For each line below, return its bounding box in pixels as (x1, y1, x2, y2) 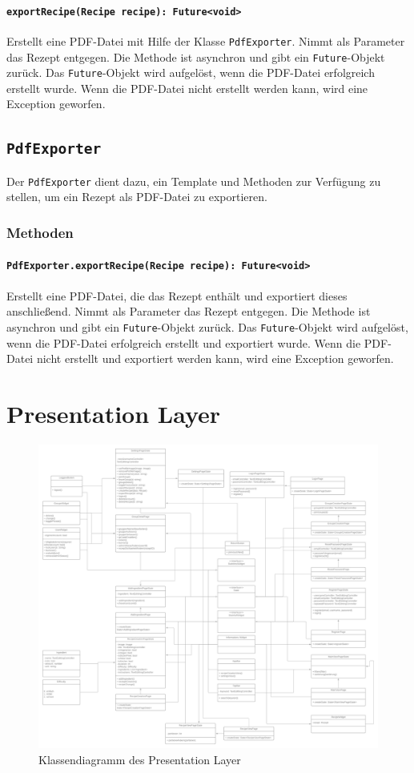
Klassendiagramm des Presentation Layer (38, 751, 241, 767)
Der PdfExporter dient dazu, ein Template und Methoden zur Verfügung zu (6, 172, 381, 189)
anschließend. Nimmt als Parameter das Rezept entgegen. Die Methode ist (6, 303, 371, 320)
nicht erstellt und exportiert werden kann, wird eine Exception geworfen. (36, 350, 394, 367)
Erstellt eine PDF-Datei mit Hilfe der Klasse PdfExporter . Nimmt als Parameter (6, 32, 405, 49)
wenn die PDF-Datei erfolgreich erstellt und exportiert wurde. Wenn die (6, 334, 361, 351)
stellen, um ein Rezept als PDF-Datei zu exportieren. (6, 188, 267, 205)
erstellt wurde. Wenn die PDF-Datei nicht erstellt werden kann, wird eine (6, 79, 368, 96)
